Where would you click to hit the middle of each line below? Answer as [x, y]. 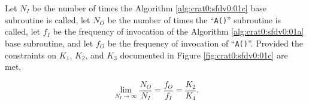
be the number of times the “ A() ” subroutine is [194, 19]
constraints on [31, 55]
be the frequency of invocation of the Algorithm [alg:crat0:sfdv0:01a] [178, 31]
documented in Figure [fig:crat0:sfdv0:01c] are [204, 55]
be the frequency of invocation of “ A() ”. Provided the [205, 43]
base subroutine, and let [49, 43]
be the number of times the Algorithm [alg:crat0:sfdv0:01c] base [149, 8]
